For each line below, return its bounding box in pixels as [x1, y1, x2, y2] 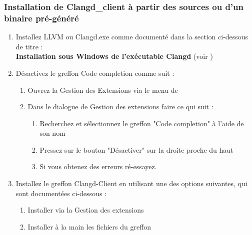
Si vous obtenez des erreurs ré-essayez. [39, 161, 157, 172]
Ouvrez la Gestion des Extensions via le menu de [27, 84, 178, 95]
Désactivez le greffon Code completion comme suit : [15, 67, 174, 78]
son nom [39, 128, 65, 138]
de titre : [15, 41, 43, 51]
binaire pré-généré [4, 11, 79, 24]
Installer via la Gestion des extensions [27, 205, 144, 215]
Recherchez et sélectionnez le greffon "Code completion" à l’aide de [39, 118, 244, 128]
